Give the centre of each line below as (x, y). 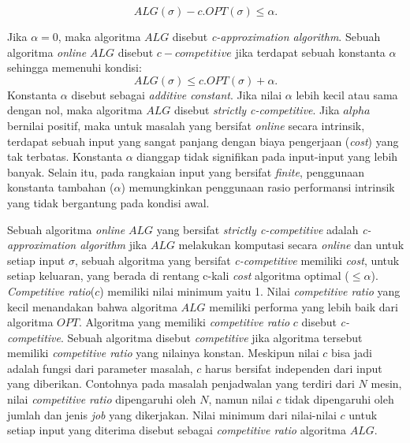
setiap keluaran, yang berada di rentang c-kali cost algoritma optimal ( (178, 275)
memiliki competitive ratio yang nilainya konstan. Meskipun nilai (163, 353)
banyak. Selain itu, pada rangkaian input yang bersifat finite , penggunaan (186, 171)
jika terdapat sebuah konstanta (310, 52)
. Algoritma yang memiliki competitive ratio (184, 322)
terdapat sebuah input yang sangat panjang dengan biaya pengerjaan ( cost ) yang (203, 141)
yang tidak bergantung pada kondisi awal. (108, 202)
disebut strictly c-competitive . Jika (257, 110)
